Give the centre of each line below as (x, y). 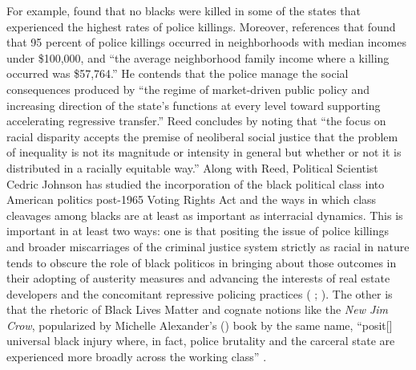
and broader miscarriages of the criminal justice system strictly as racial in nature (208, 246)
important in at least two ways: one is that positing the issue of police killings (198, 231)
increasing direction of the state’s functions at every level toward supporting (194, 105)
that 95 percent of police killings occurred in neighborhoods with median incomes (206, 42)
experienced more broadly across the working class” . (137, 357)
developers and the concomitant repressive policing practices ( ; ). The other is (200, 293)
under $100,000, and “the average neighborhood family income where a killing (198, 57)
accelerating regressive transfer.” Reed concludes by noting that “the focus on (196, 121)
